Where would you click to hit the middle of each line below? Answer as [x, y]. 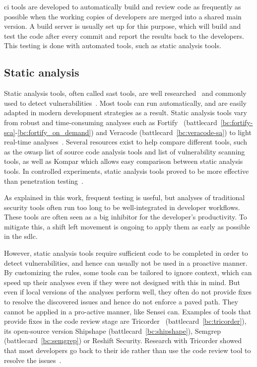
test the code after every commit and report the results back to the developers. [124, 36]
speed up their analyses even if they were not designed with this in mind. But [122, 282]
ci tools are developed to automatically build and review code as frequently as [123, 6]
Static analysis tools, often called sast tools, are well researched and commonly [125, 93]
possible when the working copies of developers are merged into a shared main [123, 16]
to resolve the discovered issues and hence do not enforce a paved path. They [121, 302]
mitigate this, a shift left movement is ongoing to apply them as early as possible [127, 226]
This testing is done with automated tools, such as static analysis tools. [113, 45]
